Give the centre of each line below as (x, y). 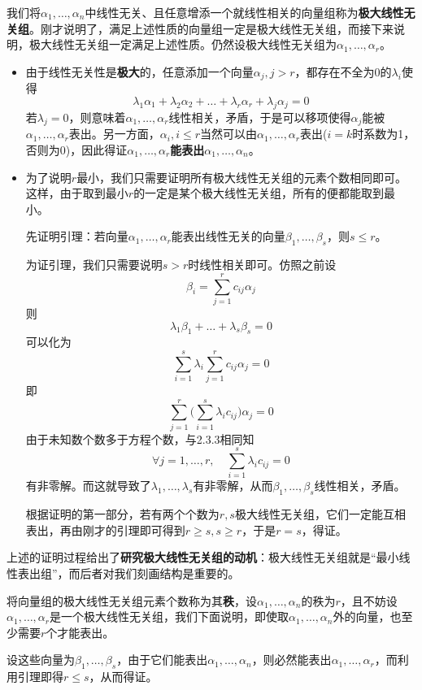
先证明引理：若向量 (77, 236)
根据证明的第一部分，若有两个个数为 (122, 514)
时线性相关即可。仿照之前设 (262, 265)
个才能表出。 (80, 632)
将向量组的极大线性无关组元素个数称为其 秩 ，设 (132, 600)
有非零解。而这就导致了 (88, 486)
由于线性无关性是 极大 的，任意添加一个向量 (139, 71)
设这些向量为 (41, 660)
